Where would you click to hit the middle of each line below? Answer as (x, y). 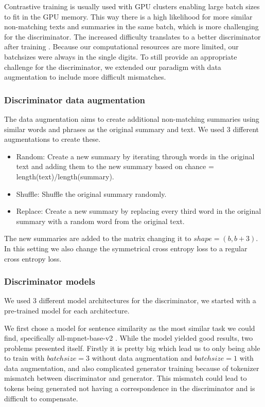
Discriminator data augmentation (75, 99)
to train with (24, 358)
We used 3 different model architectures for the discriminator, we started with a (130, 300)
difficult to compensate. (41, 398)
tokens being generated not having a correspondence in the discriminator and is (130, 388)
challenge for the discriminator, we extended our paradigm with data (113, 67)
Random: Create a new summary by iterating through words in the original (135, 156)
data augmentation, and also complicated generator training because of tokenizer (132, 368)
